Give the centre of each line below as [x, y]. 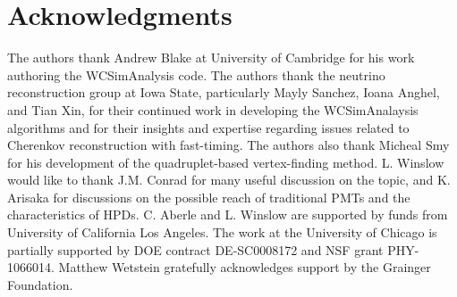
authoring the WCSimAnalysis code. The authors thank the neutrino [196, 74]
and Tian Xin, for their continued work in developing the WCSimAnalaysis [213, 109]
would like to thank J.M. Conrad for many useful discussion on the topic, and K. [229, 180]
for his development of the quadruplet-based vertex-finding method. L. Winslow [226, 162]
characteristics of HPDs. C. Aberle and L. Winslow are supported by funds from [228, 214]
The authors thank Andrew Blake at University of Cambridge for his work [211, 58]
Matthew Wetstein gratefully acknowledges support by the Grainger [245, 267]
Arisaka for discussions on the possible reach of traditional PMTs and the [209, 197]
